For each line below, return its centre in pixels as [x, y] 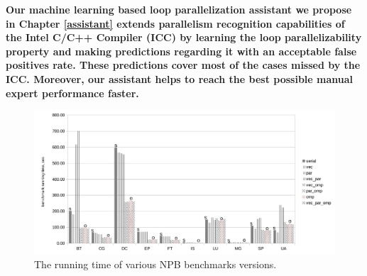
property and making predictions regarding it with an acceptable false [181, 51]
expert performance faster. [72, 93]
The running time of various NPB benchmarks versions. [155, 264]
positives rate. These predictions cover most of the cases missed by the [183, 65]
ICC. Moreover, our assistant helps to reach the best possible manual [180, 78]
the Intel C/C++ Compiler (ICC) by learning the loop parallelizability [184, 37]
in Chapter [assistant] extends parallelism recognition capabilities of [175, 23]
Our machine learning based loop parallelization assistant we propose [179, 9]
